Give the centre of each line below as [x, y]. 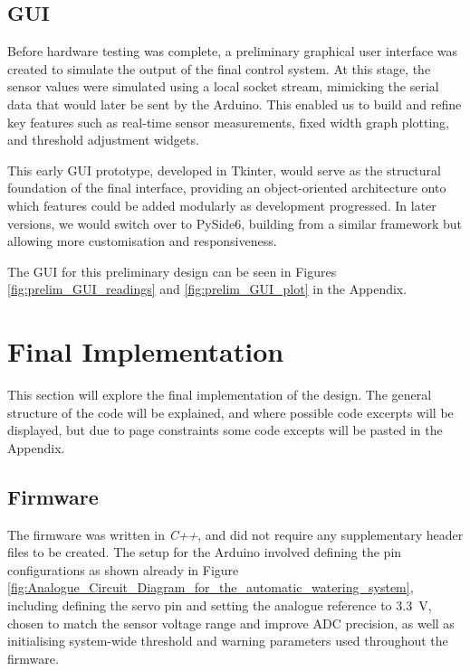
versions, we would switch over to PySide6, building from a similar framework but [235, 223]
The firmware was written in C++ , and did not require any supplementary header [235, 534]
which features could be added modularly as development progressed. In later [222, 205]
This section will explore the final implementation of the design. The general [220, 395]
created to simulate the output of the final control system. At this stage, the [219, 68]
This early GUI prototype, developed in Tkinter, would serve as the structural [224, 170]
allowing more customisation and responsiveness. [142, 241]
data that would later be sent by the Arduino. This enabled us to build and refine [235, 104]
